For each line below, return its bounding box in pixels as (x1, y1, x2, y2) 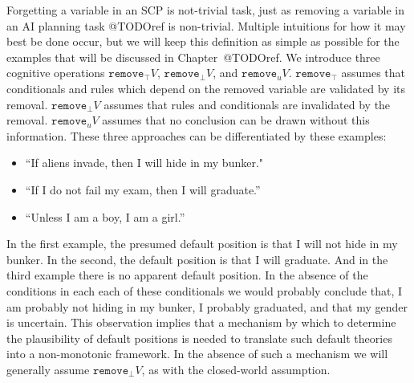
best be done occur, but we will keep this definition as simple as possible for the (6, 33, 400, 50)
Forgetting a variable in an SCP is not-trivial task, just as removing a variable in (6, 2, 404, 18)
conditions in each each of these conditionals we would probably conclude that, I (6, 282, 402, 299)
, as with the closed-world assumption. (141, 361, 331, 377)
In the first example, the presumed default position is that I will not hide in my (6, 235, 398, 252)
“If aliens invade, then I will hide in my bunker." (25, 154, 264, 171)
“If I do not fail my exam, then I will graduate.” (25, 181, 261, 198)
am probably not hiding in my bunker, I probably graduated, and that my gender (6, 298, 408, 315)
